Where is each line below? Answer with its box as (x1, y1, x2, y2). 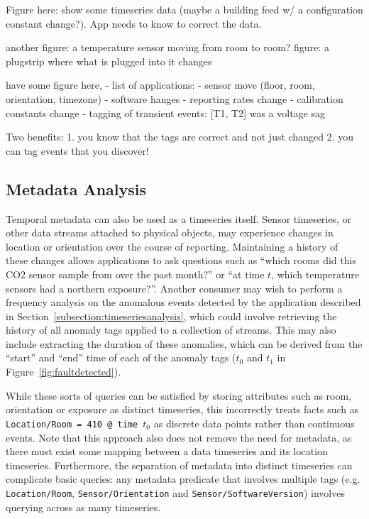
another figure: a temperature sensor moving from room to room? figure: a (6, 40, 329, 55)
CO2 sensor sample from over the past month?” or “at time (6, 266, 265, 281)
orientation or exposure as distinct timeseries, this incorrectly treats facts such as (6, 402, 359, 417)
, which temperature (271, 266, 359, 281)
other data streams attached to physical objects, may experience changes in (6, 225, 334, 240)
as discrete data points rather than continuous (153, 415, 355, 430)
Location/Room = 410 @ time (6, 419, 138, 430)
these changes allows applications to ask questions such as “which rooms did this (6, 253, 356, 268)
